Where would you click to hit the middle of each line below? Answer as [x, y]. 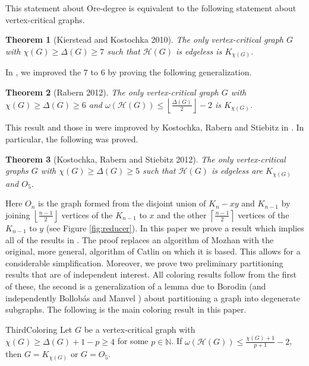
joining [18, 214]
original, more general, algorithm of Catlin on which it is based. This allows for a [153, 251]
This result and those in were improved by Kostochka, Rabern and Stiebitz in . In [155, 127]
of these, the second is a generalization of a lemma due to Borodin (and [136, 286]
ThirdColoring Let [39, 329]
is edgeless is [199, 51]
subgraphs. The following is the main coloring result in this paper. [126, 309]
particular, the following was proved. [72, 139]
